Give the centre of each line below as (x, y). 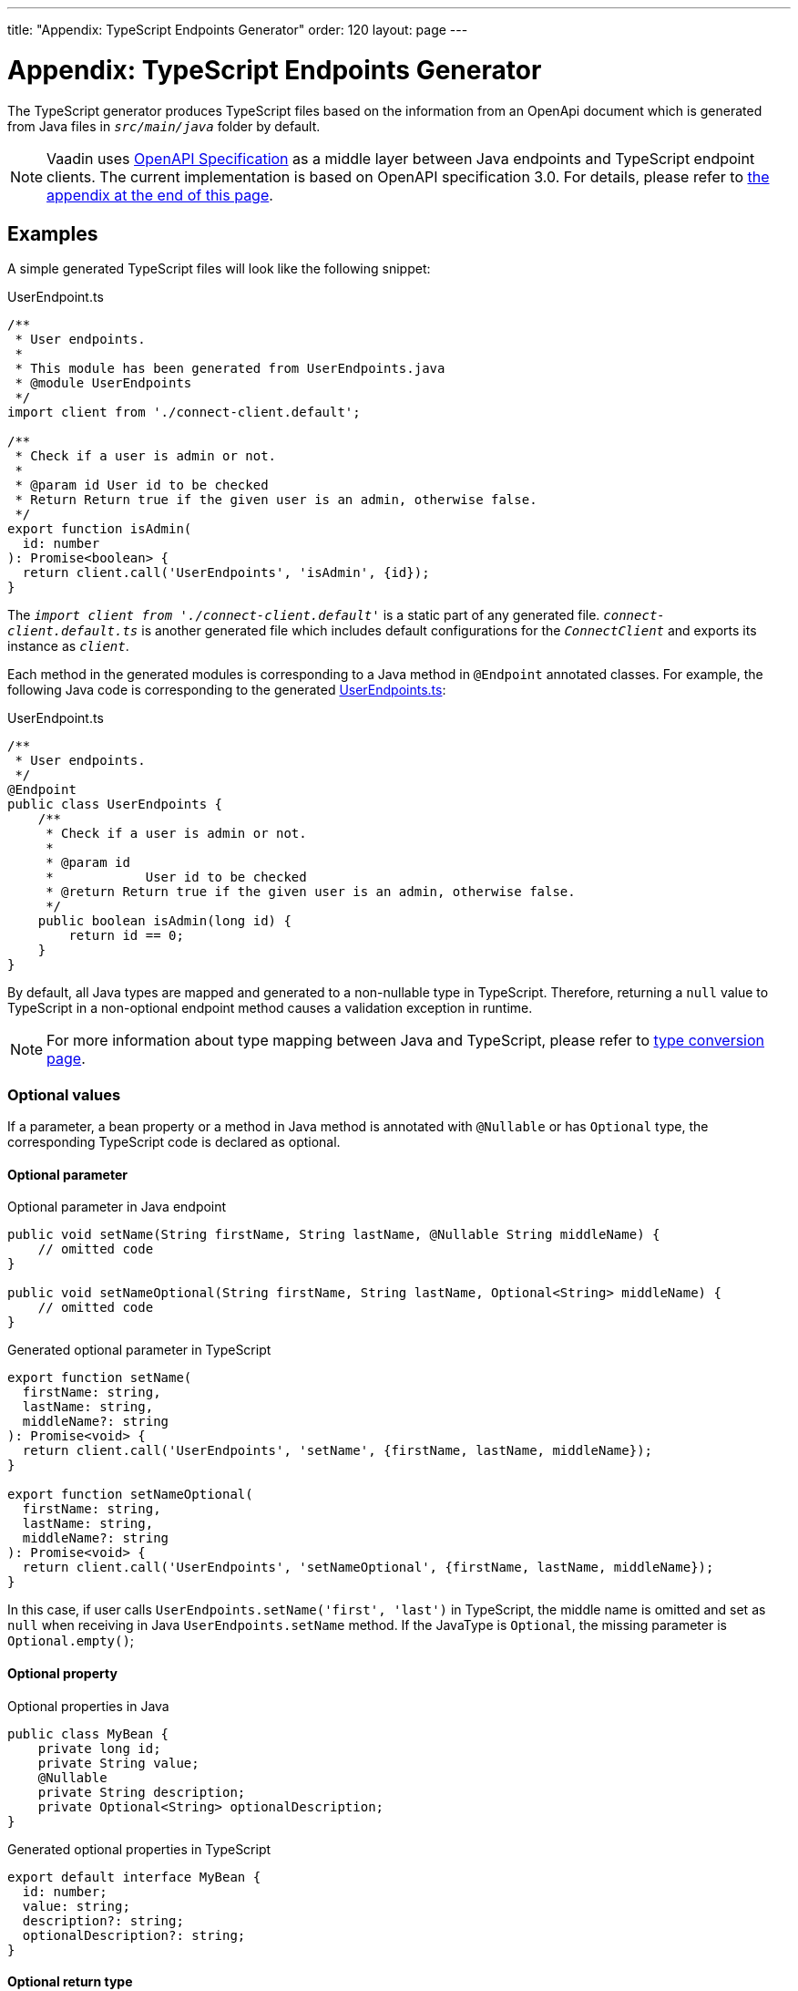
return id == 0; (126, 936)
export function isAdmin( (100, 529)
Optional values (64, 1094)
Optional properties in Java (88, 1706)
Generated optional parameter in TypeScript (139, 1350)
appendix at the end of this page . (160, 195)
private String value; (118, 1763)
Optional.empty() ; (71, 1641)
